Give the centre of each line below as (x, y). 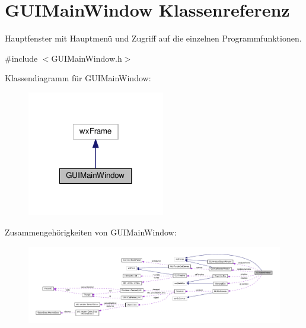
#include (21, 58)
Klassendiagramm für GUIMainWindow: (78, 78)
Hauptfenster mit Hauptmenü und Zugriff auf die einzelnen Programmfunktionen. (153, 38)
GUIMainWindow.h (87, 58)
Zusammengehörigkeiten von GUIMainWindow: (91, 232)
